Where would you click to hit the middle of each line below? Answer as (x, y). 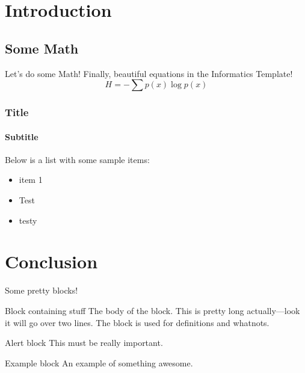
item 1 (31, 180)
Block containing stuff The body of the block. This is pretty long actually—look (152, 310)
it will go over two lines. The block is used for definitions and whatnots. (137, 322)
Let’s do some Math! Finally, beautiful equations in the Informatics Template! (149, 73)
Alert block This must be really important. (84, 343)
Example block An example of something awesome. (99, 362)
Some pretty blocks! (42, 290)
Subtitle (22, 136)
